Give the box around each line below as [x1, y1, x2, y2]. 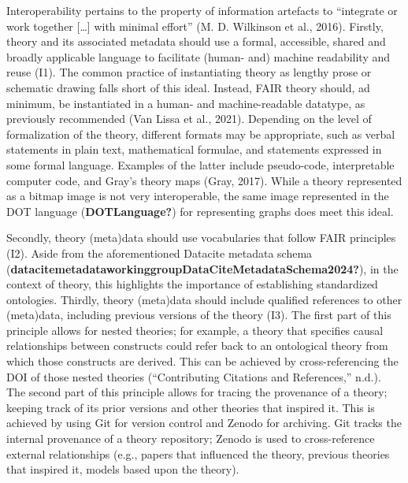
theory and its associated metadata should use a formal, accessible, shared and [6, 33, 386, 50]
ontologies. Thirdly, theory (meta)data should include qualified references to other [6, 291, 402, 307]
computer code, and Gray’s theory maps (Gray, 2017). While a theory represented [6, 172, 402, 188]
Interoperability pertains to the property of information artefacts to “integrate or [6, 2, 398, 18]
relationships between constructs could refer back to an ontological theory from [6, 337, 388, 354]
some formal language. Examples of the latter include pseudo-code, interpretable [6, 156, 395, 173]
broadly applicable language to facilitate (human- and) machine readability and [6, 48, 391, 65]
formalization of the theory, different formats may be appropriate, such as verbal [6, 125, 395, 142]
